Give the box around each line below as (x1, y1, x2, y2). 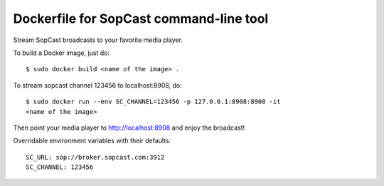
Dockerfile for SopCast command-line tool (13, 11, 269, 26)
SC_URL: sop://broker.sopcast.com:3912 (26, 153, 165, 161)
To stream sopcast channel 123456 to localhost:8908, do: (13, 81, 183, 89)
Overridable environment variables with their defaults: (13, 136, 171, 145)
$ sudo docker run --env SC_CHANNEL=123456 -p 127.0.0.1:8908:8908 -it (26, 98, 281, 106)
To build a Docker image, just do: (13, 48, 110, 57)
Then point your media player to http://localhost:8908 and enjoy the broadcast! (13, 123, 245, 132)
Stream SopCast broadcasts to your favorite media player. (13, 36, 183, 44)
